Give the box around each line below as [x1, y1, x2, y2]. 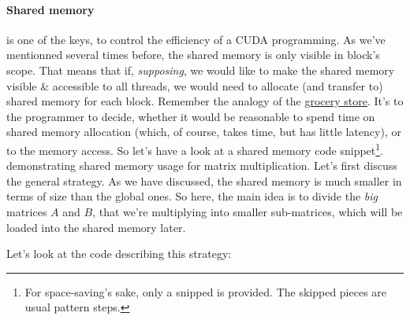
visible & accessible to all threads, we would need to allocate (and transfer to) [6, 77, 383, 94]
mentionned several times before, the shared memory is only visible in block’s [6, 46, 380, 63]
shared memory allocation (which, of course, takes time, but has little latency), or [6, 123, 401, 140]
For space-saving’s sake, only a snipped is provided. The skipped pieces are [24, 283, 387, 300]
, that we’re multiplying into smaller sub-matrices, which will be [92, 203, 403, 219]
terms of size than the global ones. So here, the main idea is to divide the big [6, 188, 378, 204]
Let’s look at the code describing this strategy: [6, 245, 232, 262]
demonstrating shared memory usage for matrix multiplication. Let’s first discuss [6, 157, 397, 174]
